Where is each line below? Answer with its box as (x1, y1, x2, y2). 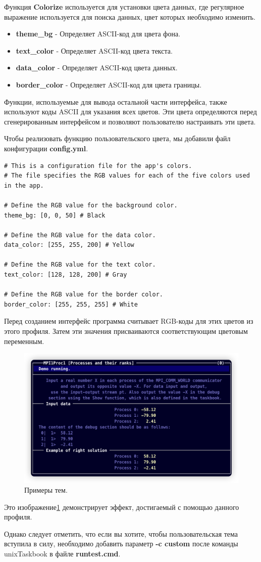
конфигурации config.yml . (4, 143, 88, 153)
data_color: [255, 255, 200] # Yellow (4, 241, 134, 249)
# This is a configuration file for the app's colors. (4, 162, 192, 169)
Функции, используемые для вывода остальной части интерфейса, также (4, 96, 227, 107)
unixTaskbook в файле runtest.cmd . (4, 548, 121, 559)
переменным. (4, 335, 44, 346)
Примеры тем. (24, 485, 68, 495)
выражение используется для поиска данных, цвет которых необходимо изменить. (4, 11, 255, 22)
